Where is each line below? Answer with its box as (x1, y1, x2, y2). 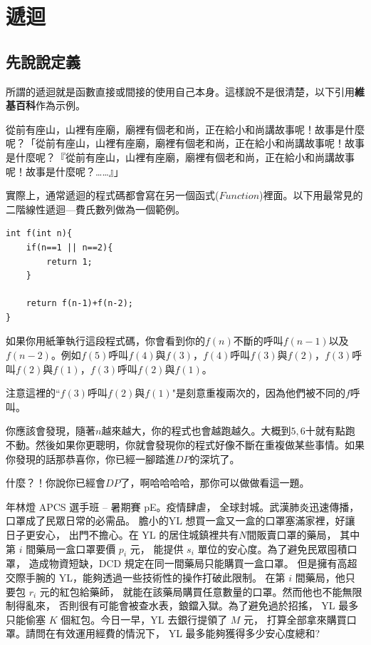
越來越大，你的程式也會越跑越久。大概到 (101, 423, 291, 438)
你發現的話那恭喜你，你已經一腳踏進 (6, 451, 175, 466)
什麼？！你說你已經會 (6, 475, 105, 490)
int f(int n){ (6, 228, 73, 239)
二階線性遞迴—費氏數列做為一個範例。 (6, 201, 185, 216)
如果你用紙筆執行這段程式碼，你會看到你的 (6, 333, 205, 348)
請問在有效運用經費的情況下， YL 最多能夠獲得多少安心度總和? (25, 626, 320, 641)
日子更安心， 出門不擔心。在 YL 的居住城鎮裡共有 (6, 527, 239, 542)
